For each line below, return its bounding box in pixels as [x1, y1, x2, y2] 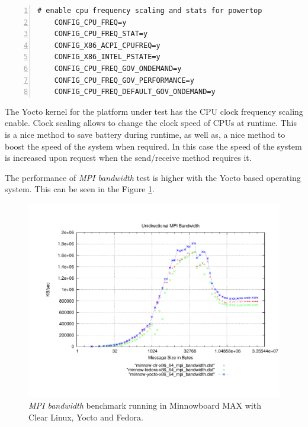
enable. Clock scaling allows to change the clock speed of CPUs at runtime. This [5, 117, 297, 129]
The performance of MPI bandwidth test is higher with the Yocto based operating [5, 171, 301, 183]
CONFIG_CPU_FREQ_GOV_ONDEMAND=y [54, 64, 182, 73]
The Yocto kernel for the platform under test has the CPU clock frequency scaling [5, 105, 303, 117]
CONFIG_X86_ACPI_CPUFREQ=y [54, 41, 161, 50]
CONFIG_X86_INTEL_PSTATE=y [54, 53, 161, 62]
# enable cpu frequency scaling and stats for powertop [37, 7, 262, 15]
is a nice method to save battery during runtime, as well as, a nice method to [5, 128, 285, 140]
